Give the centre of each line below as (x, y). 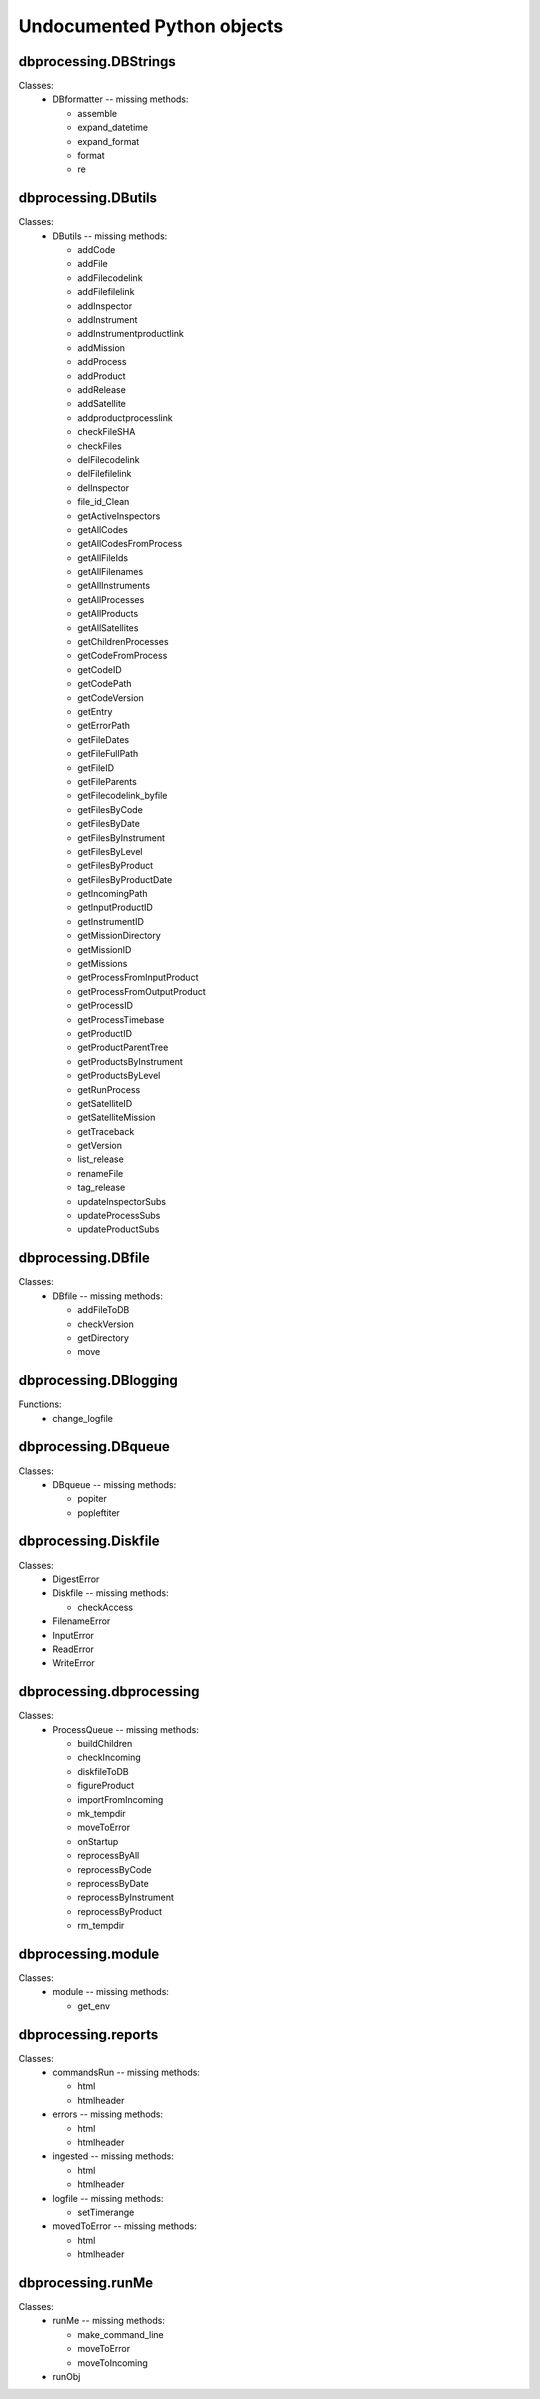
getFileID (96, 767)
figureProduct (106, 1786)
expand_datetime (113, 127)
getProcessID (105, 1006)
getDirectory (103, 1337)
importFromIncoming (120, 1799)
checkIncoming (109, 1757)
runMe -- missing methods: (108, 2321)
